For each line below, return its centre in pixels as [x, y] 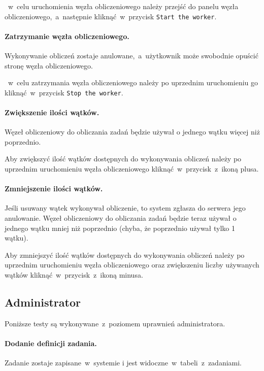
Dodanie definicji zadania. [51, 343]
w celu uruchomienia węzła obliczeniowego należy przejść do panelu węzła [123, 6]
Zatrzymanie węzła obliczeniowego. [67, 36]
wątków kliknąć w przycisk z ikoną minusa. [74, 275]
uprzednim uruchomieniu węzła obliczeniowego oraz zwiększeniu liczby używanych [132, 265]
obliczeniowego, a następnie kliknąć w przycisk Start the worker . [111, 16]
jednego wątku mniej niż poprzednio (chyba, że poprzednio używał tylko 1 [120, 228]
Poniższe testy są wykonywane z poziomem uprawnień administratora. [115, 323]
